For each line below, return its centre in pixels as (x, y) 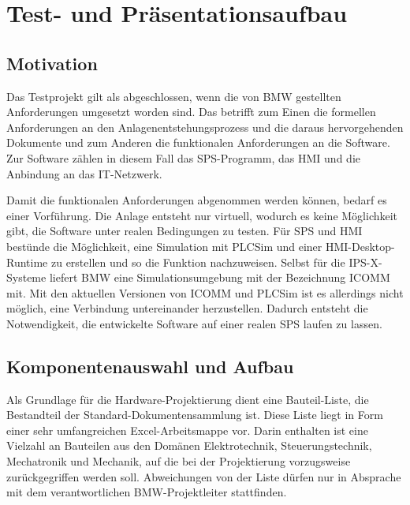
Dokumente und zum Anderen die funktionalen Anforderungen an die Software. (198, 142)
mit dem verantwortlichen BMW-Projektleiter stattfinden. (147, 492)
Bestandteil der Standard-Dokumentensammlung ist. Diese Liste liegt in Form (195, 415)
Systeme (26, 277)
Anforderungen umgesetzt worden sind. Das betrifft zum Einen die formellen (191, 112)
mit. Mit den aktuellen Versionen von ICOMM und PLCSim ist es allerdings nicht (205, 292)
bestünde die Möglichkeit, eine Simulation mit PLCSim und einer (164, 246)
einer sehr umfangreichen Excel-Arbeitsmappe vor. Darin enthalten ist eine (187, 430)
